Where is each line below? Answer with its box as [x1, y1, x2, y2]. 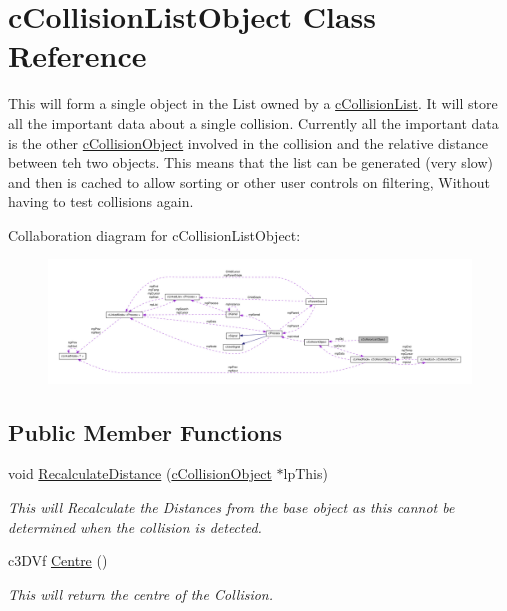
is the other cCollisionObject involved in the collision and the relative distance [8, 132, 488, 153]
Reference [8, 35, 147, 76]
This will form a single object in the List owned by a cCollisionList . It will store [8, 93, 498, 114]
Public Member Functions [8, 416, 282, 447]
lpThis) [283, 463, 328, 484]
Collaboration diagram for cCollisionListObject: [8, 224, 301, 245]
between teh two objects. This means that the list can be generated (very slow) [8, 152, 493, 173]
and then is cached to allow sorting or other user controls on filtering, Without [8, 171, 491, 192]
